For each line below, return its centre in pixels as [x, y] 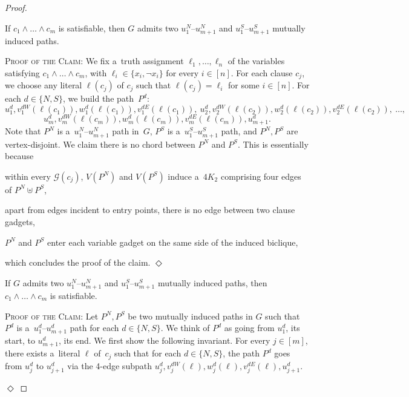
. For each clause [262, 72]
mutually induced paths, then [212, 282]
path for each [94, 328]
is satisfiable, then [92, 28]
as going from [249, 328]
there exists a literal [43, 353]
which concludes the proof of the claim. [78, 262]
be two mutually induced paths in [190, 316]
